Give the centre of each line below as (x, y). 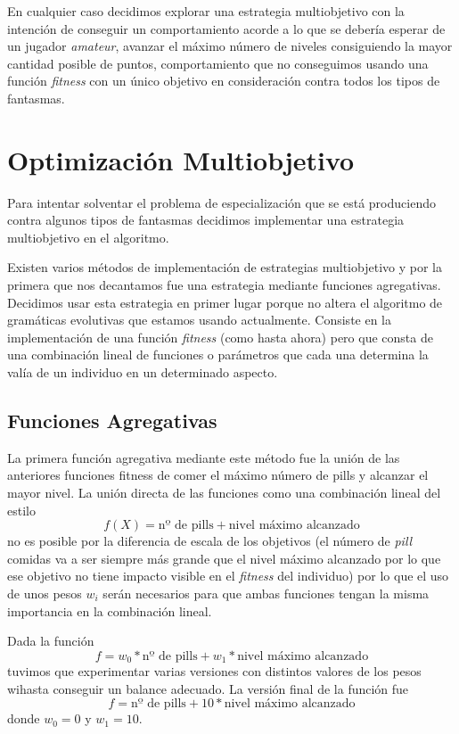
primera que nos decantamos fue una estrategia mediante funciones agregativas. (224, 285)
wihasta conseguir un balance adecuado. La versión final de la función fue (208, 688)
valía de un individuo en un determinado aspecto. (143, 372)
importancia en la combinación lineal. (110, 610)
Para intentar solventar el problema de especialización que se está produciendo (221, 202)
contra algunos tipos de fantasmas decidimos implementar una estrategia (206, 220)
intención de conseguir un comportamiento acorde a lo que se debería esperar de (226, 28)
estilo (21, 510)
